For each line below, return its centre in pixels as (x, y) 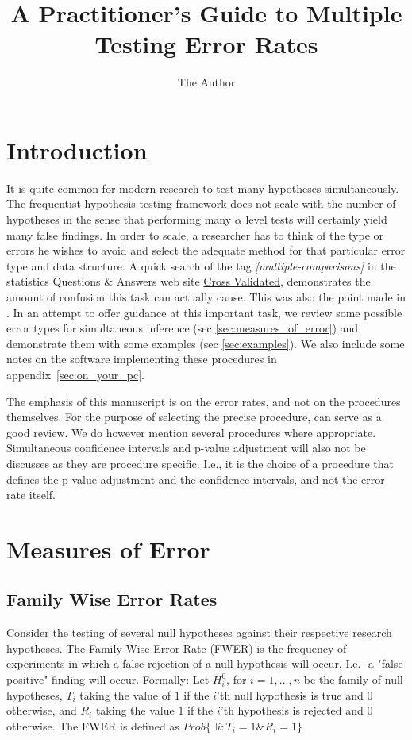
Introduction (77, 150)
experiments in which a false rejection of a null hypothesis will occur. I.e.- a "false (205, 663)
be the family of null (353, 679)
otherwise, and (42, 710)
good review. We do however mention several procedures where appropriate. (191, 432)
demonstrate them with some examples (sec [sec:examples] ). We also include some (206, 343)
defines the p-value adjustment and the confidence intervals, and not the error (196, 479)
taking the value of (125, 694)
